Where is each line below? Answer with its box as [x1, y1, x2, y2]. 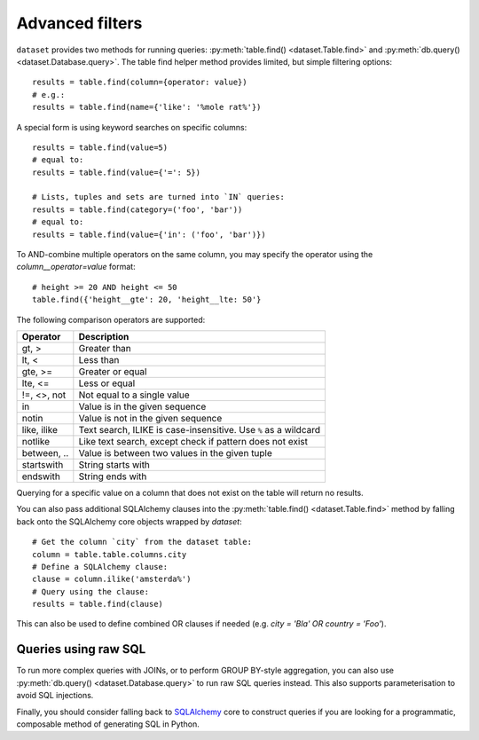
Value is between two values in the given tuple [78, 446, 272, 459]
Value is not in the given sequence [78, 412, 223, 424]
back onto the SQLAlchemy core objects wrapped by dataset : [16, 516, 243, 527]
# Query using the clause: [32, 586, 150, 596]
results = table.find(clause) [32, 599, 164, 610]
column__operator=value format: [16, 262, 137, 272]
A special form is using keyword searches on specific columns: [16, 122, 247, 132]
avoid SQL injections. [16, 690, 94, 701]
